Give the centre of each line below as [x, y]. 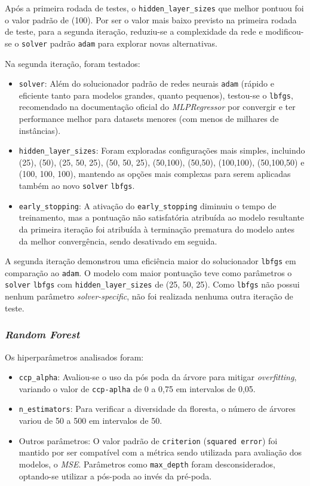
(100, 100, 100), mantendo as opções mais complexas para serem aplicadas [155, 174]
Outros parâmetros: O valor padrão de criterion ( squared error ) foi [148, 440]
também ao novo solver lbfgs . [77, 186]
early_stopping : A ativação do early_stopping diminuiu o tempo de [148, 205]
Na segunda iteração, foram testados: [73, 63]
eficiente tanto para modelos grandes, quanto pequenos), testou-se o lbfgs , [156, 95]
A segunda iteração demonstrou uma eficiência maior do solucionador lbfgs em [151, 261]
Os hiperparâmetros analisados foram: [74, 357]
